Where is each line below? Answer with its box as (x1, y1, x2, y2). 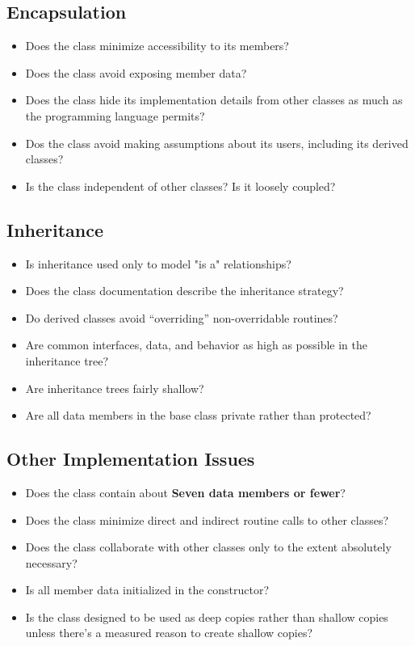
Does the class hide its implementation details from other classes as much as (25, 91, 403, 108)
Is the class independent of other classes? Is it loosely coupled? (25, 177, 336, 194)
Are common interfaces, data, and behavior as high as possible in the (25, 336, 368, 353)
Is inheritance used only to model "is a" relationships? (25, 255, 291, 272)
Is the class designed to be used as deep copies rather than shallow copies (25, 608, 388, 625)
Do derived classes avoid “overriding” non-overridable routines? (25, 309, 338, 326)
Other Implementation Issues (6, 446, 255, 471)
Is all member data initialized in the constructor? (25, 581, 270, 598)
